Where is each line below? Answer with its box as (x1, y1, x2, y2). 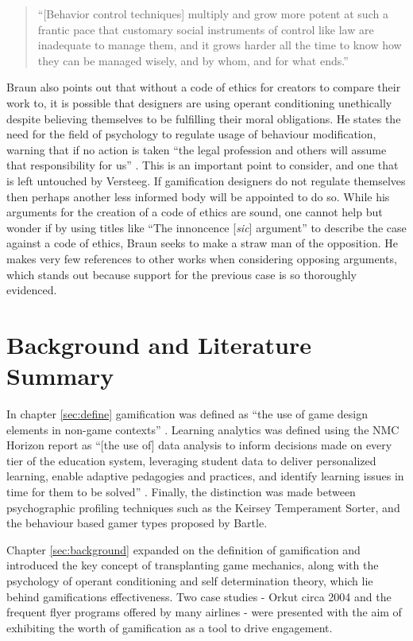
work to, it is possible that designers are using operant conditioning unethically (6, 94, 392, 111)
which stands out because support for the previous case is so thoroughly (6, 266, 357, 282)
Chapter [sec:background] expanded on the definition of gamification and (6, 541, 361, 557)
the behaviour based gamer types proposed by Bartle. (6, 515, 268, 531)
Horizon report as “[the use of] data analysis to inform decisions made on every (6, 437, 392, 453)
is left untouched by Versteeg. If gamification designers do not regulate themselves (6, 172, 406, 188)
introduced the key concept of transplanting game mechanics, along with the (6, 557, 379, 573)
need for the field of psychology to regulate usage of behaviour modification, (6, 126, 376, 142)
